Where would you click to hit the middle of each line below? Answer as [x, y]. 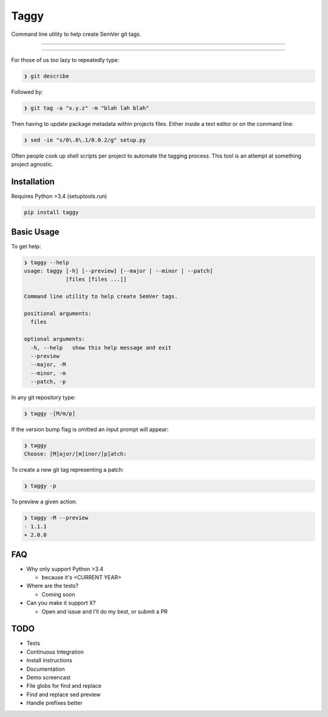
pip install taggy [51, 212]
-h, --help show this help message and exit [101, 348]
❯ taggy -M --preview [56, 518]
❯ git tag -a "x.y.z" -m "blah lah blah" [87, 108]
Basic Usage [35, 232]
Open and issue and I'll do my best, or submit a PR [105, 611]
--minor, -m [48, 373]
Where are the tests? [53, 586]
